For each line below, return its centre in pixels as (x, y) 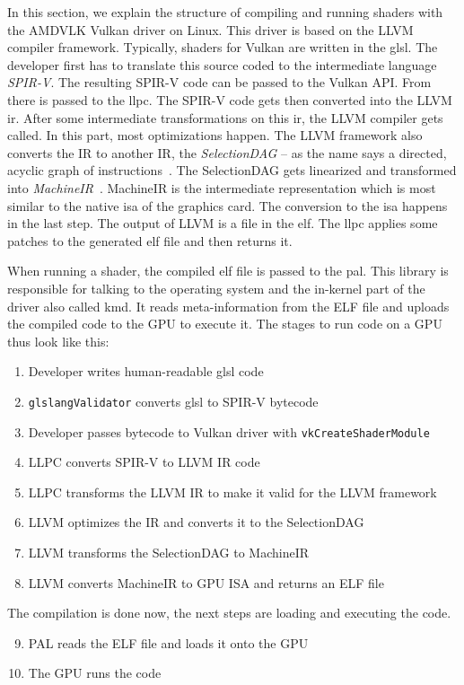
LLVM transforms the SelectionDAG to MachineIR (169, 552)
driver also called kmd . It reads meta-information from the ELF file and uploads (228, 306)
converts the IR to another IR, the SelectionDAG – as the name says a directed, (227, 152)
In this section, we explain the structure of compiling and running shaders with (225, 12)
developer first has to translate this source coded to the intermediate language (222, 64)
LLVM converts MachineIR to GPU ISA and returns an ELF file (206, 582)
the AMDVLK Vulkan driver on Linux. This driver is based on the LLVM (210, 29)
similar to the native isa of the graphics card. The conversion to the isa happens (228, 205)
